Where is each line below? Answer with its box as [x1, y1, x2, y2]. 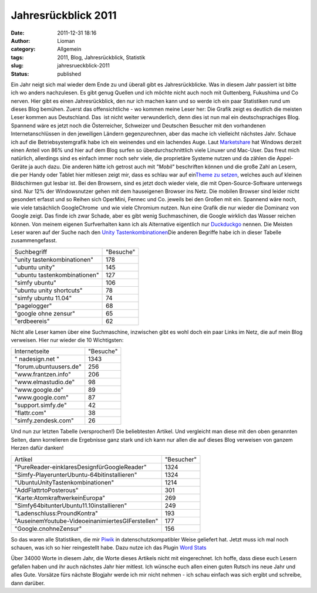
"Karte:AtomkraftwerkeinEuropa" [14, 493, 106, 501]
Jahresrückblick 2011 [11, 9, 117, 22]
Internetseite [14, 347, 50, 355]
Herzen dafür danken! [11, 445, 64, 452]
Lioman [57, 37, 76, 44]
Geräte [11, 163, 28, 170]
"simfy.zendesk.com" [14, 416, 74, 425]
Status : [11, 70, 29, 77]
